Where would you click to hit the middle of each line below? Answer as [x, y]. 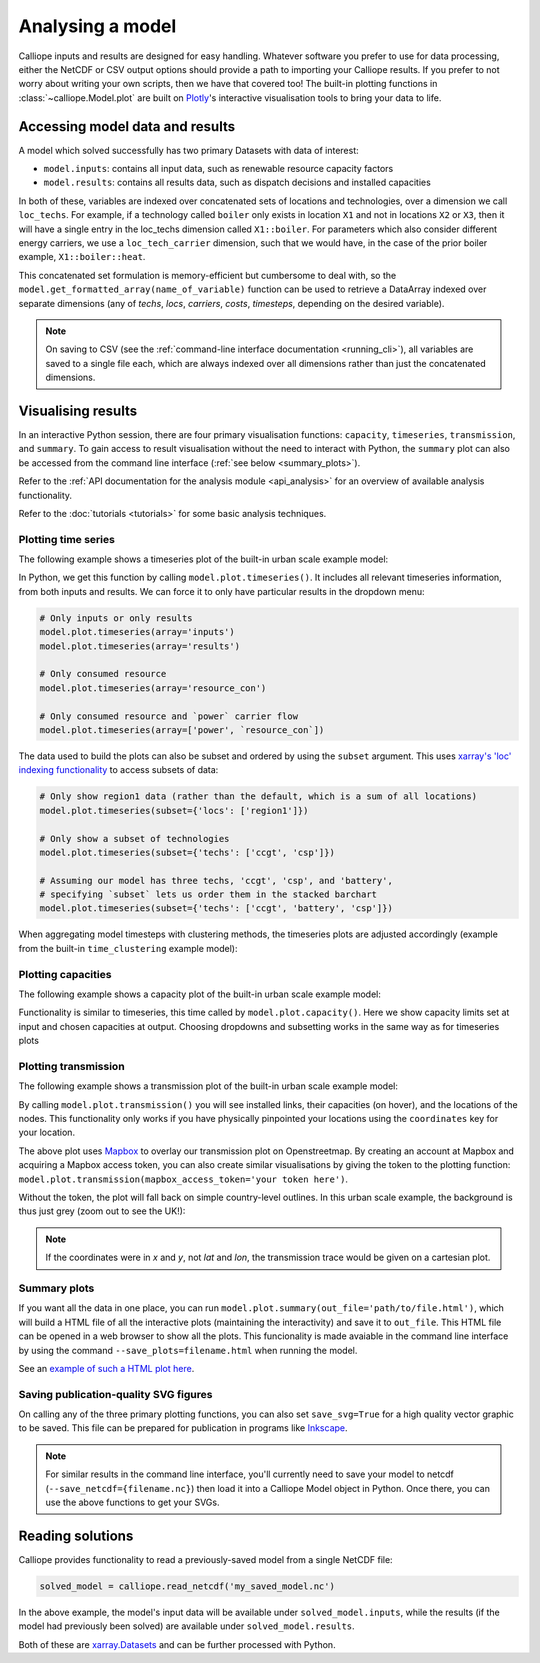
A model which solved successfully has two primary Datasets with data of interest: [188, 150]
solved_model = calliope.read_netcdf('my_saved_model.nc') [187, 1586]
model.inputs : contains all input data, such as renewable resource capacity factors [218, 169]
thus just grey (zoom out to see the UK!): [102, 1211]
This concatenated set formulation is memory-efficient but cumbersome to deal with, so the [207, 275]
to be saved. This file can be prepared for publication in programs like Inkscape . [183, 1428]
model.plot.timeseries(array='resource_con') [153, 688]
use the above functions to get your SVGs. [132, 1502]
